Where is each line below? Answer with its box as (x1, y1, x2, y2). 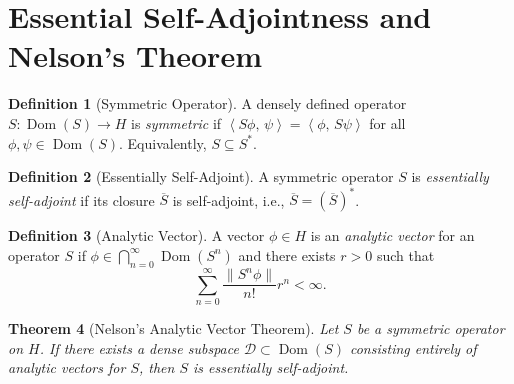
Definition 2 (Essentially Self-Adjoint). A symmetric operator (8, 166, 394, 187)
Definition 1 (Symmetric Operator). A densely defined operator (8, 93, 407, 114)
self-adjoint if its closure (8, 189, 155, 210)
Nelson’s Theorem (8, 35, 262, 76)
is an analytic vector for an (310, 225, 475, 246)
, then (138, 357, 175, 378)
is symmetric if (131, 112, 222, 133)
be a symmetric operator (356, 318, 505, 339)
